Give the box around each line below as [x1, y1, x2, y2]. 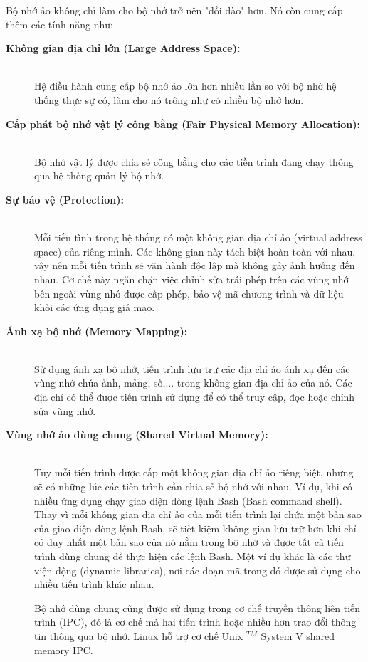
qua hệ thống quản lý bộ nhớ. [34, 168, 164, 183]
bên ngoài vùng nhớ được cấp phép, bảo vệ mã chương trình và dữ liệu [34, 285, 344, 300]
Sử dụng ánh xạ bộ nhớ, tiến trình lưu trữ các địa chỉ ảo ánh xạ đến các [34, 361, 350, 376]
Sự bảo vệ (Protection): [6, 191, 124, 206]
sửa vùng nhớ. [34, 403, 96, 418]
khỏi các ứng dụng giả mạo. [34, 300, 155, 315]
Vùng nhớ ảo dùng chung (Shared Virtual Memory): [6, 427, 268, 442]
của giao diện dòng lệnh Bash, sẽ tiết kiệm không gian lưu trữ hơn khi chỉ [34, 520, 357, 535]
